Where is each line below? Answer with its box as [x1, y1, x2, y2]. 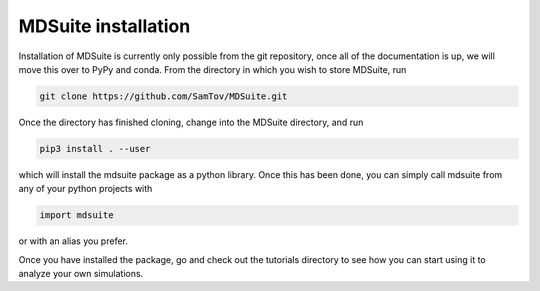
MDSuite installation [18, 15, 191, 37]
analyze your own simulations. [18, 268, 144, 280]
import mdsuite [39, 210, 114, 221]
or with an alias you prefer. [18, 235, 129, 247]
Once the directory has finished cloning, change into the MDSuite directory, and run [18, 116, 364, 128]
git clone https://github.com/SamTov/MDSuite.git [39, 90, 288, 102]
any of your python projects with [18, 183, 153, 195]
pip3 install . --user [39, 143, 151, 154]
